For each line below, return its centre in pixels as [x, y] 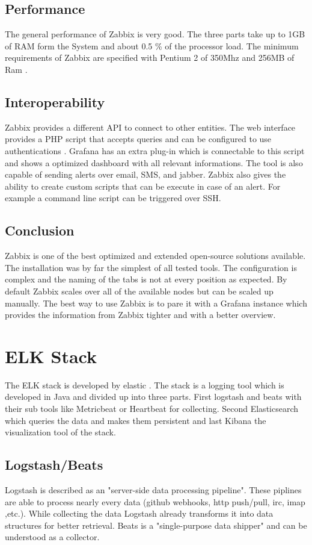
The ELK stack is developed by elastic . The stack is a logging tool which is [145, 385]
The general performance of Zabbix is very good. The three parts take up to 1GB [155, 34]
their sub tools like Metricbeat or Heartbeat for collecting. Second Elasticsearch [152, 409]
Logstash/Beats [54, 465]
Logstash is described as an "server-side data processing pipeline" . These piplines [153, 490]
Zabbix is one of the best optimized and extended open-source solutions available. [155, 256]
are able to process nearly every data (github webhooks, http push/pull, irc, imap [155, 501]
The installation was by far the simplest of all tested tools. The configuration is [151, 267]
